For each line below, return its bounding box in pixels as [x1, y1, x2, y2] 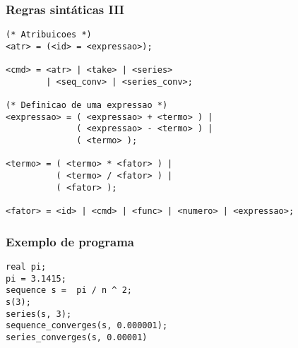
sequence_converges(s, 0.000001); [6, 320, 168, 331]
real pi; [6, 261, 47, 272]
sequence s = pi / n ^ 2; [6, 285, 132, 296]
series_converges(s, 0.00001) [6, 332, 148, 342]
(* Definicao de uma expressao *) [6, 100, 168, 111]
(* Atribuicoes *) [6, 30, 92, 40]
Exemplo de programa [6, 232, 135, 250]
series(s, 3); [6, 308, 72, 319]
